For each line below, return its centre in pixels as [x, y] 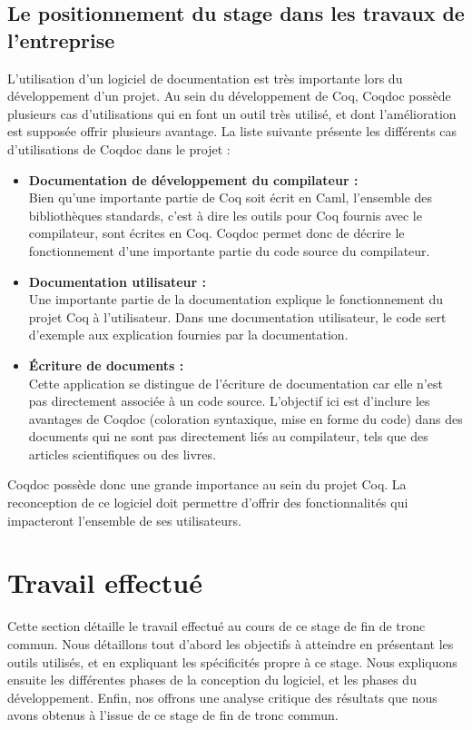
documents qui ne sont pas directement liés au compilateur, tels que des [228, 436]
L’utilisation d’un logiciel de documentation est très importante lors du [205, 78]
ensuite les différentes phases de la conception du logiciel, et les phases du [212, 680]
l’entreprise [61, 39]
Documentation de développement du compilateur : [193, 179]
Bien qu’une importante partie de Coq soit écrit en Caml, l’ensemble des [231, 197]
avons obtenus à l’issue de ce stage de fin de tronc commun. [173, 715]
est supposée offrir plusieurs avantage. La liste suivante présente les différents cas [232, 131]
